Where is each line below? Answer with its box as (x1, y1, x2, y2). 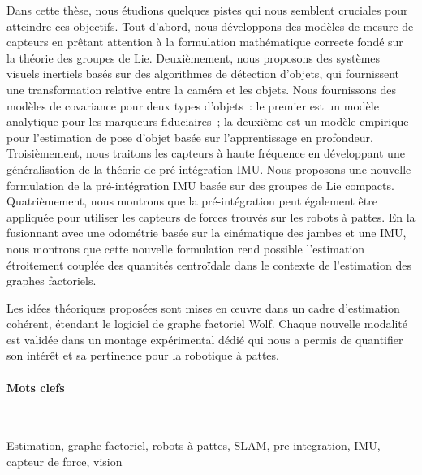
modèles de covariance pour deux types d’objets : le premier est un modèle (6, 97, 379, 114)
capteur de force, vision (6, 453, 123, 470)
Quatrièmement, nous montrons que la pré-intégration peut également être (6, 192, 377, 209)
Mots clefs (6, 378, 65, 395)
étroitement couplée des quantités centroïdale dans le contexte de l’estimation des (6, 256, 411, 273)
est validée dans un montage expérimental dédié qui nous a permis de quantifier (6, 330, 403, 348)
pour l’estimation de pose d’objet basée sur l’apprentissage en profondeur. (6, 128, 373, 145)
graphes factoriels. (6, 272, 97, 289)
